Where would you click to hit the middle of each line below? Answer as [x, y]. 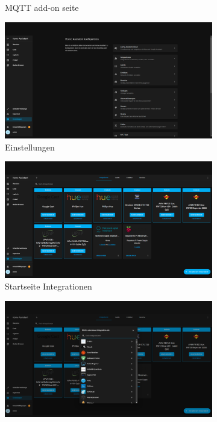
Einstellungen [30, 147]
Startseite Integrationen [49, 286]
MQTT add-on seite [42, 7]
